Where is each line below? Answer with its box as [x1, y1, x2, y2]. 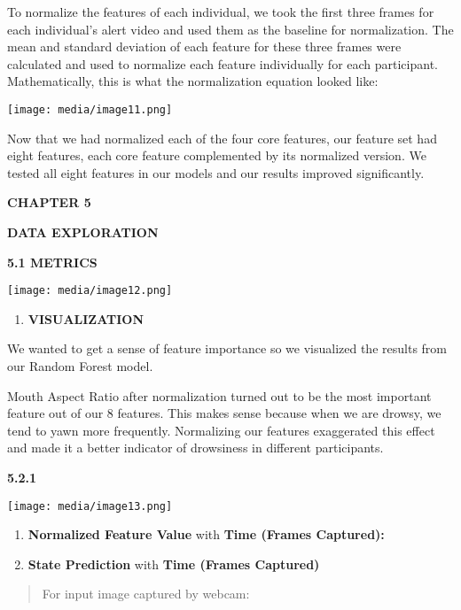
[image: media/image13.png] [7, 499, 173, 513]
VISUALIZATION [27, 309, 145, 328]
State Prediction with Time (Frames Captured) [27, 554, 320, 573]
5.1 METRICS [7, 252, 98, 271]
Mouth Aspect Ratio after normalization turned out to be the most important [7, 386, 432, 405]
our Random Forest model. [7, 357, 153, 375]
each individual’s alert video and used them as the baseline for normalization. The [7, 19, 454, 38]
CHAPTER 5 [7, 193, 91, 212]
